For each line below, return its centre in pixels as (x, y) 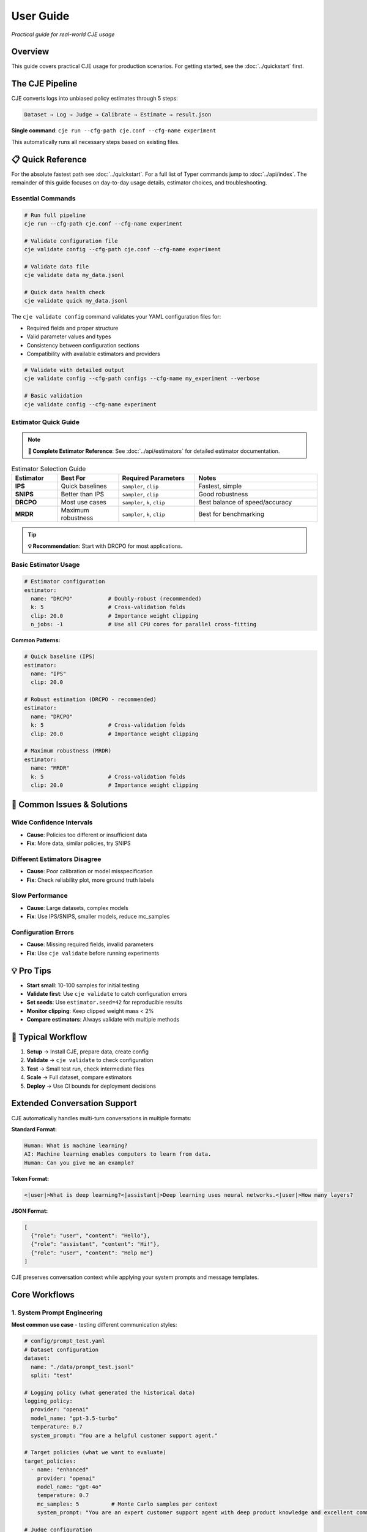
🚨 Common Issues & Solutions (69, 805)
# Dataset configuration (61, 1349)
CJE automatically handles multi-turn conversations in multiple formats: (102, 1118)
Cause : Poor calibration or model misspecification (90, 871)
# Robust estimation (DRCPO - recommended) (91, 700)
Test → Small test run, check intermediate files (86, 1069)
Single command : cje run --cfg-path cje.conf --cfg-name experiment (114, 131)
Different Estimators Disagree (56, 859)
